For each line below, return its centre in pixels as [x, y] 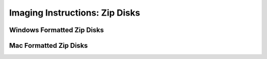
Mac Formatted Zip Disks [48, 46]
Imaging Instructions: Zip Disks [75, 13]
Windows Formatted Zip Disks [56, 30]
